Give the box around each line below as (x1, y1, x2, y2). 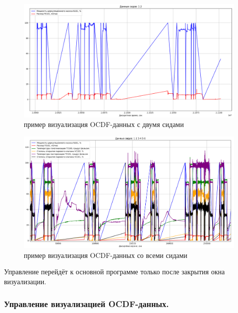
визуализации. (4, 276, 47, 286)
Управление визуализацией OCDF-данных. (4, 297, 169, 310)
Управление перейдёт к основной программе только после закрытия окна (4, 266, 225, 277)
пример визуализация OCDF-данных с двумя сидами (24, 119, 184, 129)
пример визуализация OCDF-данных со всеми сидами (24, 250, 187, 260)
